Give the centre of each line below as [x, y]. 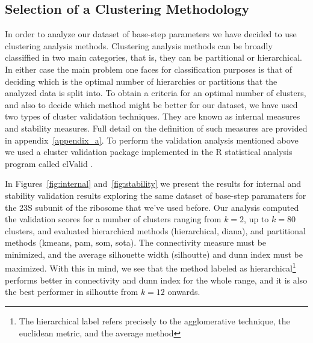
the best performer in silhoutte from [72, 292]
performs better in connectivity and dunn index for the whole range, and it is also [156, 280]
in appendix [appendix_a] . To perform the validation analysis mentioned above [152, 140]
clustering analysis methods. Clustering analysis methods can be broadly [139, 45]
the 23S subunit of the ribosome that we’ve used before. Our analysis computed [152, 207]
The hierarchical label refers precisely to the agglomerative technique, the [154, 320]
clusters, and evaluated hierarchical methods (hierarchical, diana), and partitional [155, 230]
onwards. [184, 292]
